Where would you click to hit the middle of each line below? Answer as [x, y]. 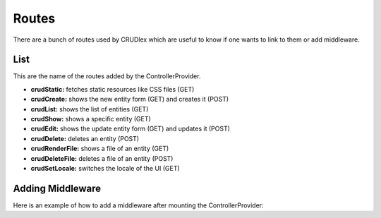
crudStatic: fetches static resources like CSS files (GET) [113, 89]
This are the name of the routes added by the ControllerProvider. [107, 76]
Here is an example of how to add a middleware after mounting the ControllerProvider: [138, 205]
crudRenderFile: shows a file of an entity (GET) [100, 149]
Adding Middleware [57, 188]
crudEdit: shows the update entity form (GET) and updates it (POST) [131, 129]
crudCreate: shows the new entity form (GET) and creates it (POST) [130, 99]
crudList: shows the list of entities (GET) [90, 109]
